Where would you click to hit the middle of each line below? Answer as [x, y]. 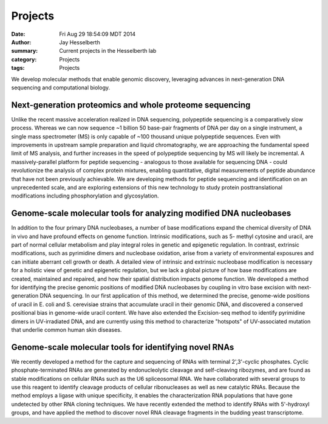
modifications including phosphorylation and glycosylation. [85, 196]
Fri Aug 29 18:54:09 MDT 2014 [97, 34]
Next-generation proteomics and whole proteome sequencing [131, 105]
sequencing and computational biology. [61, 87]
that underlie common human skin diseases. [67, 330]
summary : [25, 51]
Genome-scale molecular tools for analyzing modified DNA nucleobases [151, 214]
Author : [21, 42]
